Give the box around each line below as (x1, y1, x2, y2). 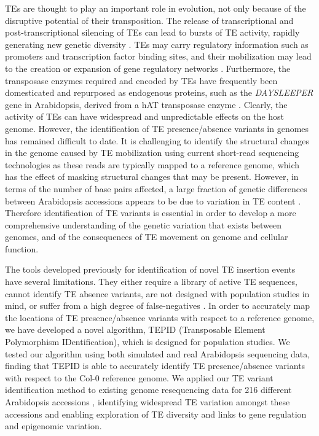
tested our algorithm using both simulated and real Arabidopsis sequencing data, (5, 347, 310, 360)
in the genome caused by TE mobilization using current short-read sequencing (5, 146, 299, 159)
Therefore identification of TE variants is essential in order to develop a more (5, 206, 296, 219)
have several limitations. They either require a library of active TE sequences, (5, 275, 297, 288)
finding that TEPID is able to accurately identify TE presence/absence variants (5, 359, 305, 372)
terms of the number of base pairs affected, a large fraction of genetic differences (5, 182, 307, 195)
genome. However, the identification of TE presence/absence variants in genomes (5, 122, 309, 134)
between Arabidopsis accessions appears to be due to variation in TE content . (5, 194, 301, 207)
